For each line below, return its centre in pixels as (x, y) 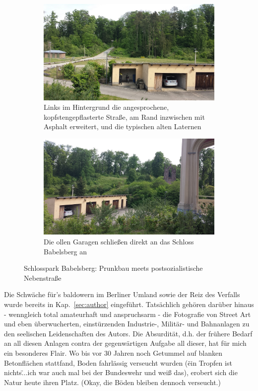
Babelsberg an (65, 251)
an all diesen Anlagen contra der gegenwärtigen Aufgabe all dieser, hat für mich (125, 343)
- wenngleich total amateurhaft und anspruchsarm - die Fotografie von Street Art (128, 314)
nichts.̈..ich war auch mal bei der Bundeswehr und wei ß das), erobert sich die (121, 372)
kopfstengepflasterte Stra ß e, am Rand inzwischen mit (124, 117)
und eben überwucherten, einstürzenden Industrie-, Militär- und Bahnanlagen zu (127, 324)
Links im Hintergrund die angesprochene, (106, 107)
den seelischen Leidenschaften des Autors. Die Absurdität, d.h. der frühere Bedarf (128, 333)
